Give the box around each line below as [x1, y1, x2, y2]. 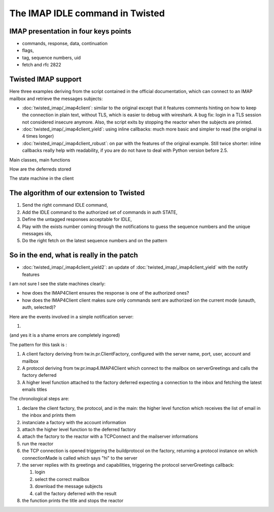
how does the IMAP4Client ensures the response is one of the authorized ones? [22, 290, 189, 296]
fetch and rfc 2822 [22, 61, 61, 68]
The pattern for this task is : [9, 341, 67, 347]
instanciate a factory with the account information [22, 419, 126, 425]
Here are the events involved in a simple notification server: [9, 313, 134, 319]
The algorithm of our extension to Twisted [9, 188, 145, 198]
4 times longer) [22, 133, 54, 139]
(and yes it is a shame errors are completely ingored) [9, 332, 120, 338]
